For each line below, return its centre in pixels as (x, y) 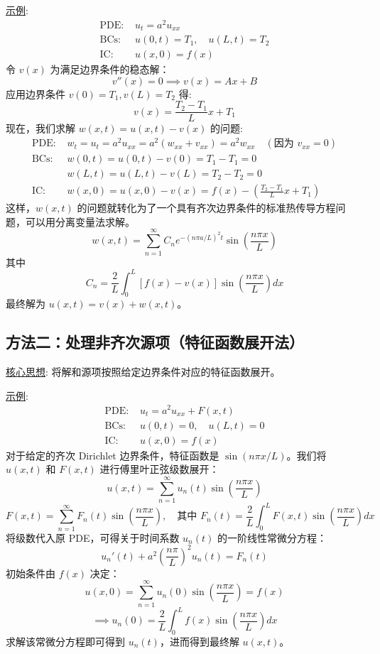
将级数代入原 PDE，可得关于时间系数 (93, 537)
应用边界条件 (36, 93)
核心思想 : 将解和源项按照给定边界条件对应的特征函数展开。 (143, 372)
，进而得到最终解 (199, 641)
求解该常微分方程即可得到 (65, 641)
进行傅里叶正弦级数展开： (159, 469)
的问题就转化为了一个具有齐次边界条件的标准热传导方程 (206, 208)
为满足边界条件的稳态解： (110, 69)
